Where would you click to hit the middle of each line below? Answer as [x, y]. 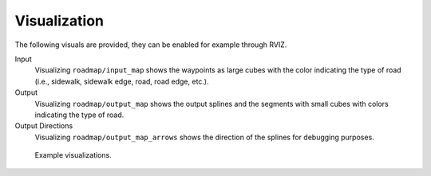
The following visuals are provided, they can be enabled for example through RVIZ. [151, 45]
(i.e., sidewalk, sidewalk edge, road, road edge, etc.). [122, 81]
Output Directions [44, 126]
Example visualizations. [73, 155]
